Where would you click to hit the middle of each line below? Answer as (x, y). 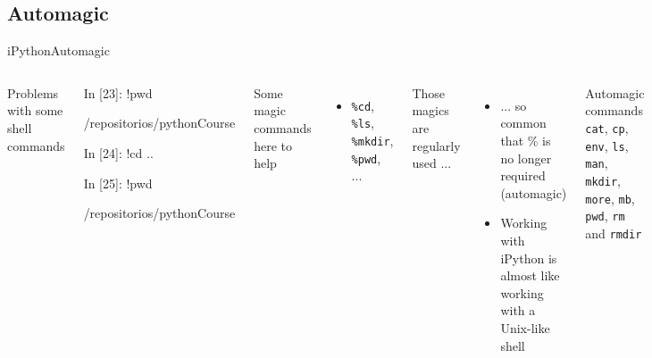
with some (35, 110)
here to (273, 145)
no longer (526, 158)
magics (430, 110)
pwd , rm (605, 216)
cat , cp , (607, 127)
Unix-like (525, 327)
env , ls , (607, 145)
